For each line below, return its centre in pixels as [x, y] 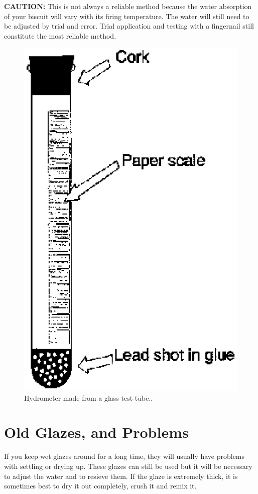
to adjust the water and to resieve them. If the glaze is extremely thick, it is [121, 476]
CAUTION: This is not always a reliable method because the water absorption [128, 6]
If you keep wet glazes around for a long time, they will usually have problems [124, 456]
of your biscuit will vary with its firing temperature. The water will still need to [127, 16]
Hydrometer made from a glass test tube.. [89, 397]
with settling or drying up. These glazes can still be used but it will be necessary [128, 466]
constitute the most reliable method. [60, 35]
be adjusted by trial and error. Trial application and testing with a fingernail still [129, 26]
